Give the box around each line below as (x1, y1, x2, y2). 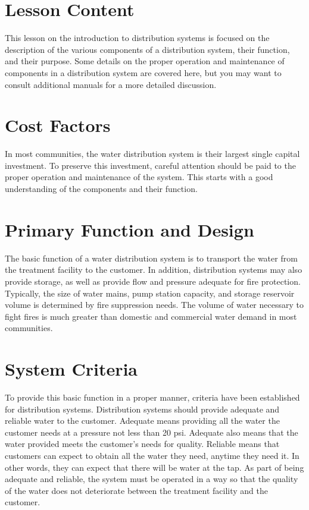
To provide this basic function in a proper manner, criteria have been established (5, 391, 300, 403)
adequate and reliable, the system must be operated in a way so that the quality (5, 473, 298, 485)
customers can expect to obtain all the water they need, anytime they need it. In (5, 449, 299, 461)
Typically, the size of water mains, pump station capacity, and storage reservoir (5, 287, 295, 299)
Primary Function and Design (5, 217, 254, 241)
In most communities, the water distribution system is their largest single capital (5, 147, 300, 160)
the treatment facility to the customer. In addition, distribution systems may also (5, 263, 302, 276)
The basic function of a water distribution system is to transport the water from (5, 251, 298, 264)
